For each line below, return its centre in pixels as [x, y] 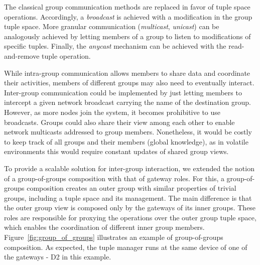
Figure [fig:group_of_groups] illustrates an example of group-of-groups [114, 237]
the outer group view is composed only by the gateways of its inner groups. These [130, 208]
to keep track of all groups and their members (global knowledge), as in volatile [126, 141]
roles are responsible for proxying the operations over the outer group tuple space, [130, 217]
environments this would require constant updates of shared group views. [116, 151]
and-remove [22, 55]
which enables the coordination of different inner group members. [104, 227]
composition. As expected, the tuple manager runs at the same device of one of [126, 247]
